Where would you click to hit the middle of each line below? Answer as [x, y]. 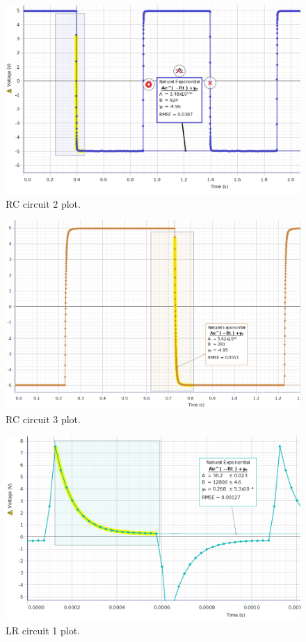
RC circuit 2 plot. [43, 203]
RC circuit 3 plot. [43, 419]
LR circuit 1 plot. [43, 630]
